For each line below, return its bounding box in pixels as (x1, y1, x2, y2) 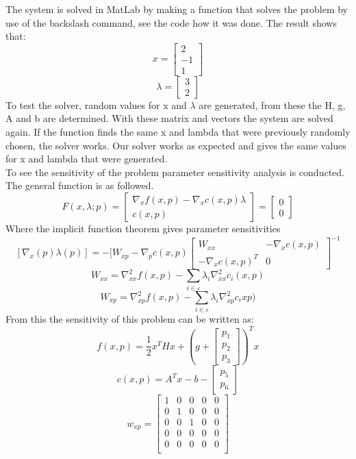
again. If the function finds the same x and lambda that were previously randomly (5, 125, 351, 139)
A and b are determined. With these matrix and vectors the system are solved (5, 111, 333, 125)
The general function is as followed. (5, 178, 154, 193)
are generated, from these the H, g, (199, 97, 346, 112)
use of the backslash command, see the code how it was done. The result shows (5, 15, 337, 29)
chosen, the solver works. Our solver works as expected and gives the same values (5, 138, 346, 152)
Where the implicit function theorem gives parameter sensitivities (5, 221, 281, 236)
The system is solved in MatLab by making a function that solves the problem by (5, 2, 348, 16)
